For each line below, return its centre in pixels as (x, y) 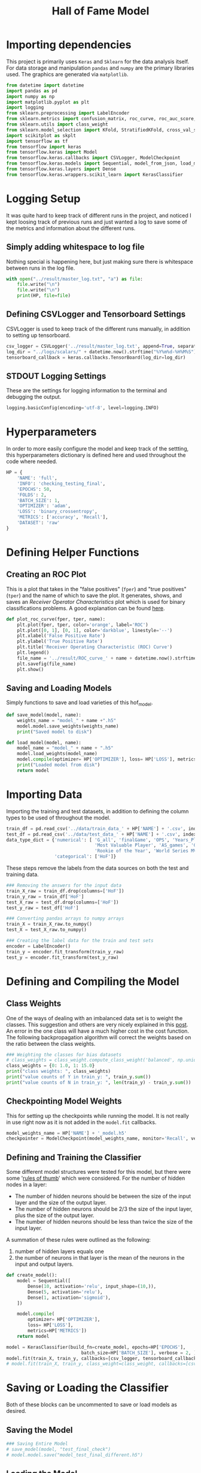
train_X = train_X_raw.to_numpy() (49, 924)
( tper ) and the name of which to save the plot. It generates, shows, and (94, 595)
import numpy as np (31, 96)
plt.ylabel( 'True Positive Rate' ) (60, 642)
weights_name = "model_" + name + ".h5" (67, 720)
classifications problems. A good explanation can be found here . (86, 608)
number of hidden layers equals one (60, 1251)
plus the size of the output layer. (54, 1215)
